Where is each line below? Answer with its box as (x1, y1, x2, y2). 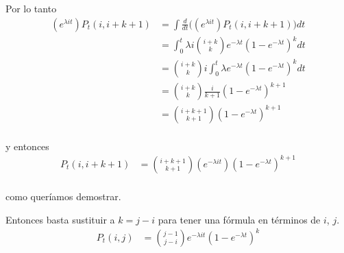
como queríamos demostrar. (5, 189, 121, 203)
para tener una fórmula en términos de (158, 212, 321, 226)
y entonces (5, 138, 49, 153)
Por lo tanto (5, 1, 57, 15)
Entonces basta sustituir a (5, 212, 115, 226)
